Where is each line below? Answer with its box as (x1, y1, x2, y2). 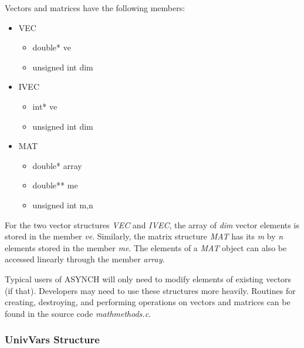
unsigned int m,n (32, 198, 93, 211)
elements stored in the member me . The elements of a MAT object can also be (5, 241, 287, 254)
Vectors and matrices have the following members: (5, 2, 185, 13)
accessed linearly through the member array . (5, 253, 165, 265)
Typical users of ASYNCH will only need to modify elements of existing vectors (5, 272, 292, 285)
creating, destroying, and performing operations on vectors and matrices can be (5, 296, 291, 308)
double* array (32, 159, 82, 171)
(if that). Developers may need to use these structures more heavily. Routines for (5, 284, 296, 296)
